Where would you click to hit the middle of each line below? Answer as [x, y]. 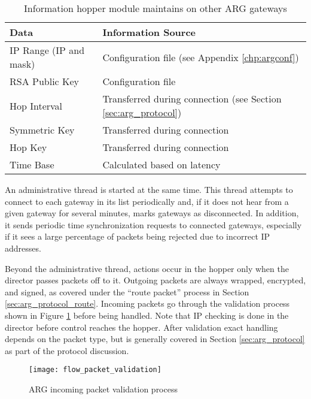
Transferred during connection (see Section [192, 99]
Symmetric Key [42, 130]
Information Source [149, 32]
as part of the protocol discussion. [67, 350]
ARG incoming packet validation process [103, 389]
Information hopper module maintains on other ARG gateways [155, 8]
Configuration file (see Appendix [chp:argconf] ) [201, 57]
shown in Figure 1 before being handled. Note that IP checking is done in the [147, 315]
